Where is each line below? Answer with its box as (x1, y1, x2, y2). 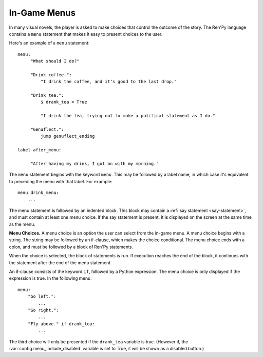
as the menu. (9, 221, 36, 227)
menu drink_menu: (18, 190, 59, 195)
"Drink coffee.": (30, 72, 72, 78)
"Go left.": (27, 294, 56, 299)
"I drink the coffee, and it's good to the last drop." (40, 79, 177, 84)
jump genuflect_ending (40, 133, 95, 139)
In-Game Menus (9, 7, 75, 18)
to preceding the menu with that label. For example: (9, 178, 113, 184)
